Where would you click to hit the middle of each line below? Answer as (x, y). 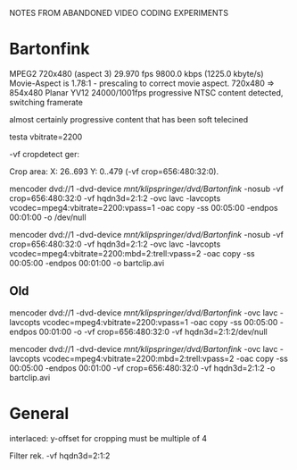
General (39, 413)
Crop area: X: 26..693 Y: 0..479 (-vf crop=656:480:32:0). (114, 171)
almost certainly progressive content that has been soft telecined (128, 119)
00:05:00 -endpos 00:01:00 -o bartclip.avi (87, 263)
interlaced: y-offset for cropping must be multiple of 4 (108, 438)
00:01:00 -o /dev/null (48, 217)
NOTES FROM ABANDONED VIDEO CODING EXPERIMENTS (119, 13)
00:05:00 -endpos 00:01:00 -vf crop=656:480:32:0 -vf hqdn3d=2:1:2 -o (142, 368)
